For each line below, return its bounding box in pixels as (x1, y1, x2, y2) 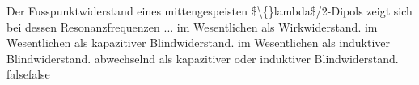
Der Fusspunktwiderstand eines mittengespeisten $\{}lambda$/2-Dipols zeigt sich (6, 2, 413, 19)
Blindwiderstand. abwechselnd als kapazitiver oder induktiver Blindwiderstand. (6, 49, 399, 66)
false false (6, 66, 50, 83)
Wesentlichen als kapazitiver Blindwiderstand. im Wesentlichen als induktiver (6, 34, 391, 51)
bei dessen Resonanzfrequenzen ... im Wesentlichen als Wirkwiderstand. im (6, 18, 378, 35)
